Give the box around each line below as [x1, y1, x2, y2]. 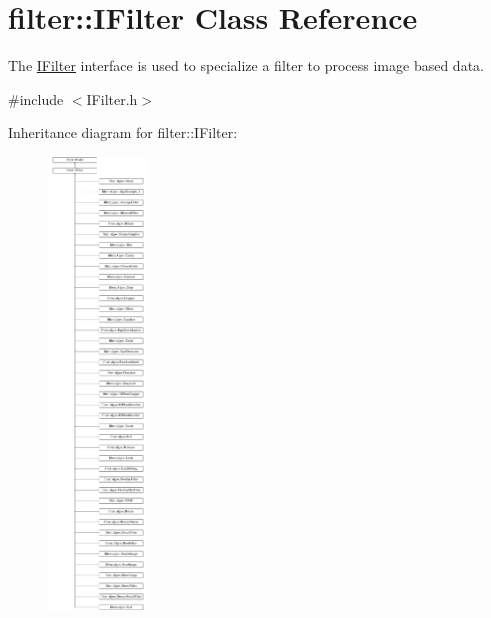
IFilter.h [86, 88, 138, 109]
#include [8, 88, 64, 109]
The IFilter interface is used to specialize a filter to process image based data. [8, 55, 484, 76]
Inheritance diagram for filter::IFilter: [8, 122, 238, 143]
